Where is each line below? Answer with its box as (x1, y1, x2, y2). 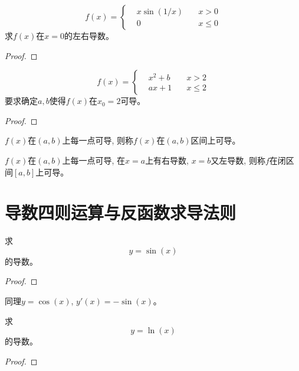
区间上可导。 (190, 134, 241, 147)
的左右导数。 (64, 30, 114, 41)
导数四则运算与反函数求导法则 (5, 200, 236, 224)
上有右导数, (145, 154, 189, 166)
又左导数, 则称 (211, 154, 265, 166)
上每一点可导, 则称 (62, 134, 134, 147)
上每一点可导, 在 (62, 154, 126, 166)
